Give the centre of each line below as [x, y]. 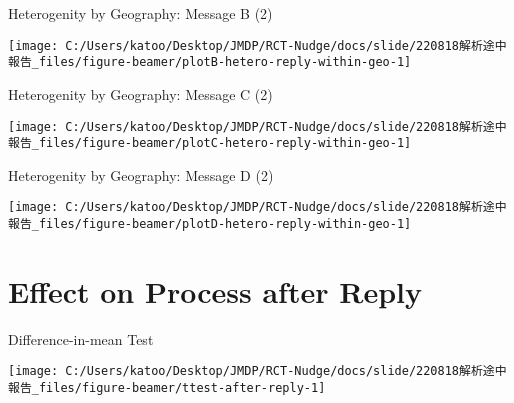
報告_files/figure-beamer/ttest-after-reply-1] [167, 388]
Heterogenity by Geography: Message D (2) [141, 174]
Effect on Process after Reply [215, 290]
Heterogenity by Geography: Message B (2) [140, 13]
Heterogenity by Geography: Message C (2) [140, 93]
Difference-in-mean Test [81, 338]
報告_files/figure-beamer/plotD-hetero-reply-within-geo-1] [210, 224]
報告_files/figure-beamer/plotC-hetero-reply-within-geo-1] [210, 143]
